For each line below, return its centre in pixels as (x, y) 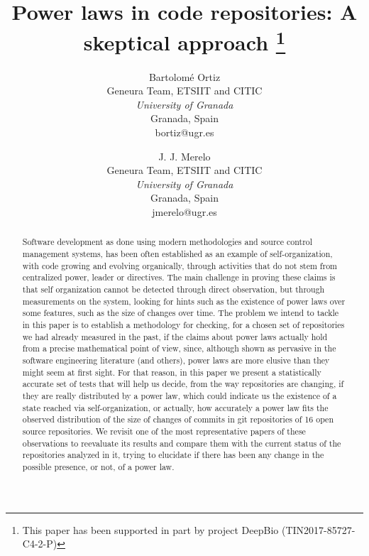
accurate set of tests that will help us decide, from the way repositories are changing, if (183, 384)
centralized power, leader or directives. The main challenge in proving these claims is (179, 277)
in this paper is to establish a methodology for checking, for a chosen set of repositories (183, 324)
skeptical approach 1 (184, 41)
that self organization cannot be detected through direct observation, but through (174, 289)
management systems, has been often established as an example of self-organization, (177, 254)
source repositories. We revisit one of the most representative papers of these (164, 431)
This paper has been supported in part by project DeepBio (150, 529)
